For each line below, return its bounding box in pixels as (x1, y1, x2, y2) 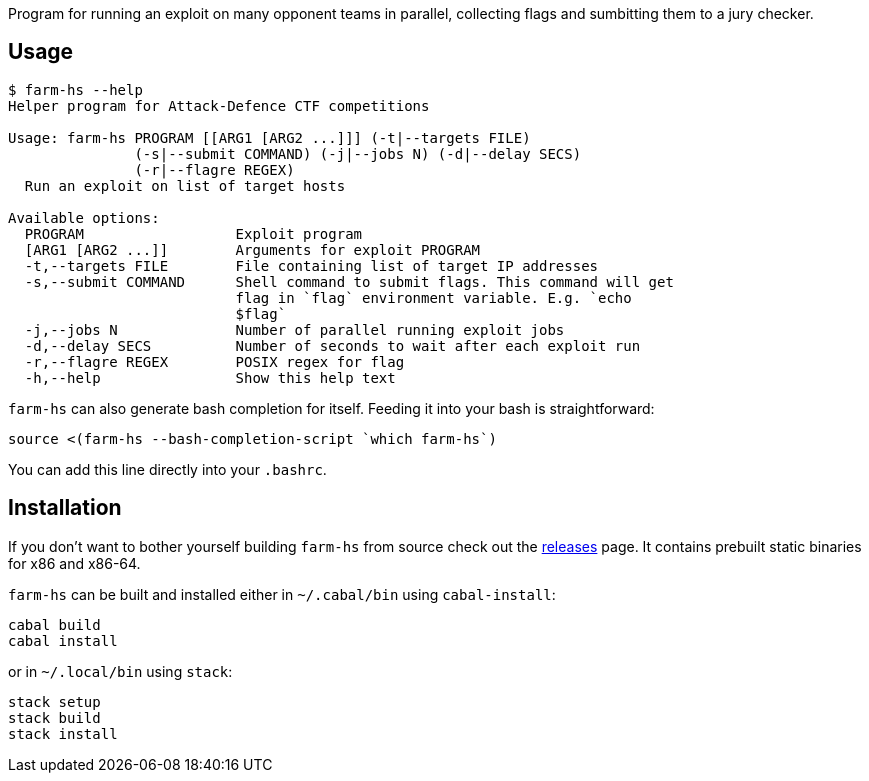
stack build (8, 709, 101, 726)
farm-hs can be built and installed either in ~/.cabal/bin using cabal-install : (8, 585, 556, 603)
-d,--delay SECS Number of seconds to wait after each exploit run (24, 337, 641, 354)
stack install (8, 725, 118, 742)
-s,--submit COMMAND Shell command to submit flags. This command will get (24, 273, 674, 290)
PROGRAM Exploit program (24, 225, 363, 242)
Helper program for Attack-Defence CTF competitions (8, 97, 430, 114)
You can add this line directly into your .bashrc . (8, 460, 327, 478)
